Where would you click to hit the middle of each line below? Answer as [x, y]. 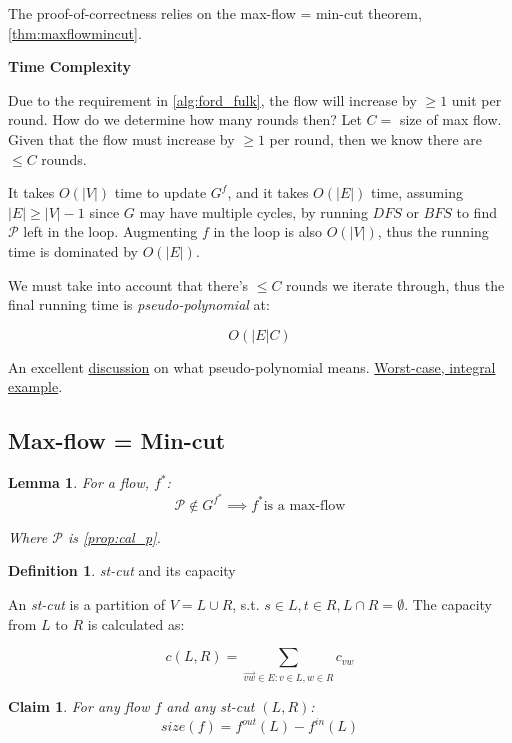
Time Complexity [69, 66]
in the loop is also [268, 231]
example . [35, 386]
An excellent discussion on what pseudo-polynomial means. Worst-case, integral [252, 366]
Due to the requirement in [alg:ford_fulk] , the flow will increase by [212, 99]
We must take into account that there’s [128, 284]
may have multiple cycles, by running [253, 211]
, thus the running [433, 231]
